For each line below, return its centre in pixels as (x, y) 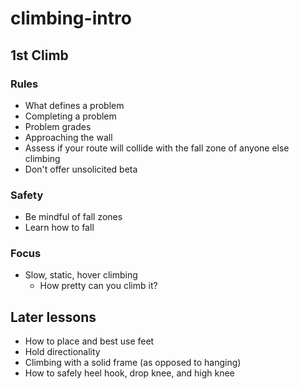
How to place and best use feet (89, 341)
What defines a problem (74, 105)
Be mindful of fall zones (73, 217)
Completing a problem (70, 116)
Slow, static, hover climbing (81, 275)
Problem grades (58, 126)
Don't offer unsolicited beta (81, 169)
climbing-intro (71, 18)
